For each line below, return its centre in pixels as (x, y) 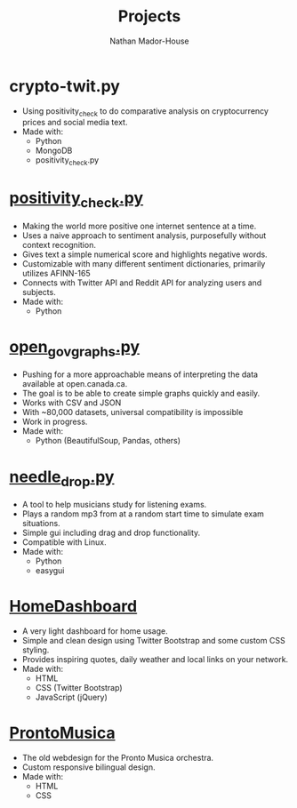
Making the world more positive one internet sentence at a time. (139, 226)
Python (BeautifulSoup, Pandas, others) (108, 441)
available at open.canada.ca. (75, 384)
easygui (50, 570)
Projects (149, 16)
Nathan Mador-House (149, 41)
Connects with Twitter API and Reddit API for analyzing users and (142, 283)
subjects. (39, 292)
